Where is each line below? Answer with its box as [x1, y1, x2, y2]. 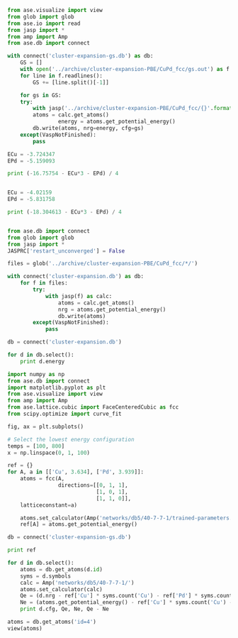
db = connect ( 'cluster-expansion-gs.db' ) [7, 534, 132, 541]
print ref [7, 546, 37, 554]
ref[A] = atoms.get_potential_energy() [20, 521, 138, 528]
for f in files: [20, 280, 69, 287]
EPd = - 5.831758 [7, 196, 55, 203]
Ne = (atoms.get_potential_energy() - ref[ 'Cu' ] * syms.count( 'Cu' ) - [20, 599, 233, 606]
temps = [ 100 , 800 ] [7, 442, 65, 450]
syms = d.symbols [20, 572, 72, 580]
